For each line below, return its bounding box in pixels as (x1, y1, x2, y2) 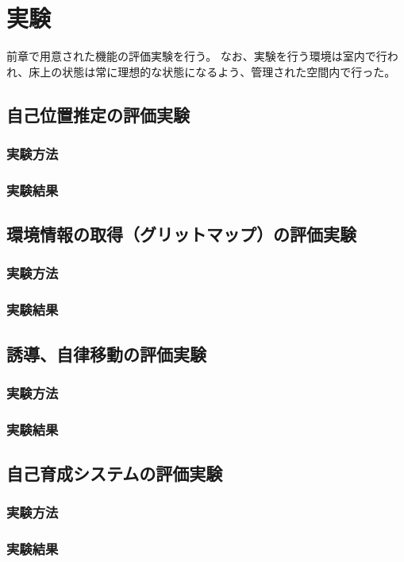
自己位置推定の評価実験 (6, 102, 190, 126)
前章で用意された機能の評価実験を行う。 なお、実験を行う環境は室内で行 (6, 48, 387, 64)
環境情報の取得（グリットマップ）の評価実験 (6, 222, 356, 246)
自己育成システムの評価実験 (6, 461, 223, 486)
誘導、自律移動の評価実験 (6, 341, 206, 366)
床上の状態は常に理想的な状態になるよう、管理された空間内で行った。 (29, 63, 396, 79)
